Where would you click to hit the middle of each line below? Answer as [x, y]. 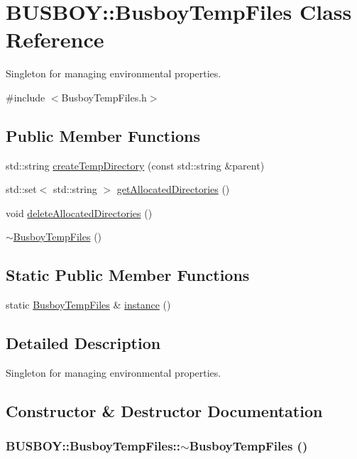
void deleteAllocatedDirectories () [79, 212]
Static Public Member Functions [128, 275]
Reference [55, 39]
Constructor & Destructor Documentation [164, 411]
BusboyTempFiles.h [104, 97]
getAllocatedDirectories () [173, 189]
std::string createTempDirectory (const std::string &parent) [135, 165]
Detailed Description [83, 343]
